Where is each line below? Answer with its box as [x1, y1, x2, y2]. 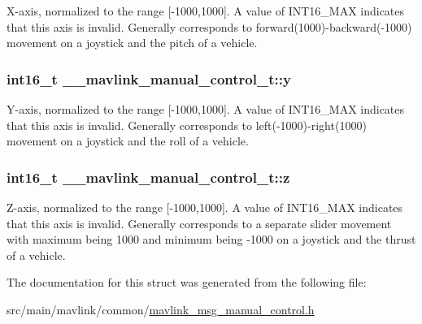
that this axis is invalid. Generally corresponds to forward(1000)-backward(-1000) [7, 18, 412, 35]
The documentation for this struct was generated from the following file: [7, 274, 367, 291]
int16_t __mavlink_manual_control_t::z [7, 166, 290, 187]
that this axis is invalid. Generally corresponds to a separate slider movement [7, 214, 392, 231]
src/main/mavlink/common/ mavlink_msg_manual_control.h [7, 300, 315, 318]
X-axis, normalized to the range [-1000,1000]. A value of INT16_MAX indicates [7, 2, 405, 19]
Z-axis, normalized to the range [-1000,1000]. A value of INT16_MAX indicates [7, 199, 403, 215]
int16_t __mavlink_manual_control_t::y [7, 68, 291, 89]
